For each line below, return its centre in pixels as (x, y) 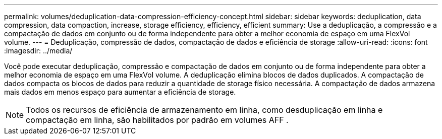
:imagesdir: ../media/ (38, 51)
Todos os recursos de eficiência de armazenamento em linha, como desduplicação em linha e (204, 110)
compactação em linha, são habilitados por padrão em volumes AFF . (157, 120)
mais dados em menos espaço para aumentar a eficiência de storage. (120, 92)
